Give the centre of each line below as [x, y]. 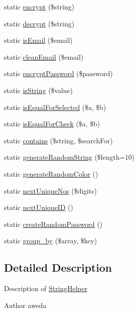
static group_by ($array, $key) [51, 241]
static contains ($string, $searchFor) [58, 140]
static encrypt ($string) [39, 6]
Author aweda [25, 305]
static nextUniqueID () [39, 207]
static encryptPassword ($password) [59, 73]
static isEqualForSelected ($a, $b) [55, 107]
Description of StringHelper [46, 288]
